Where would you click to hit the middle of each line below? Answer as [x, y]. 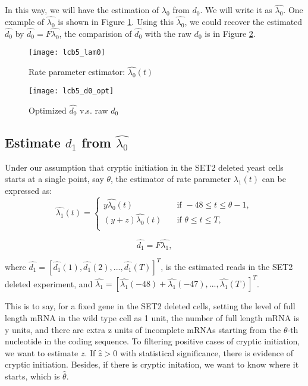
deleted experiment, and [49, 283]
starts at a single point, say [54, 179]
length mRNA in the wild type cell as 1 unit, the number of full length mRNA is [152, 318]
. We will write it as [236, 10]
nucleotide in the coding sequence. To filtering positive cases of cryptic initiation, [153, 341]
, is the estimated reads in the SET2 [227, 266]
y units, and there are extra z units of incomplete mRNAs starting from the [143, 329]
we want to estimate [42, 352]
